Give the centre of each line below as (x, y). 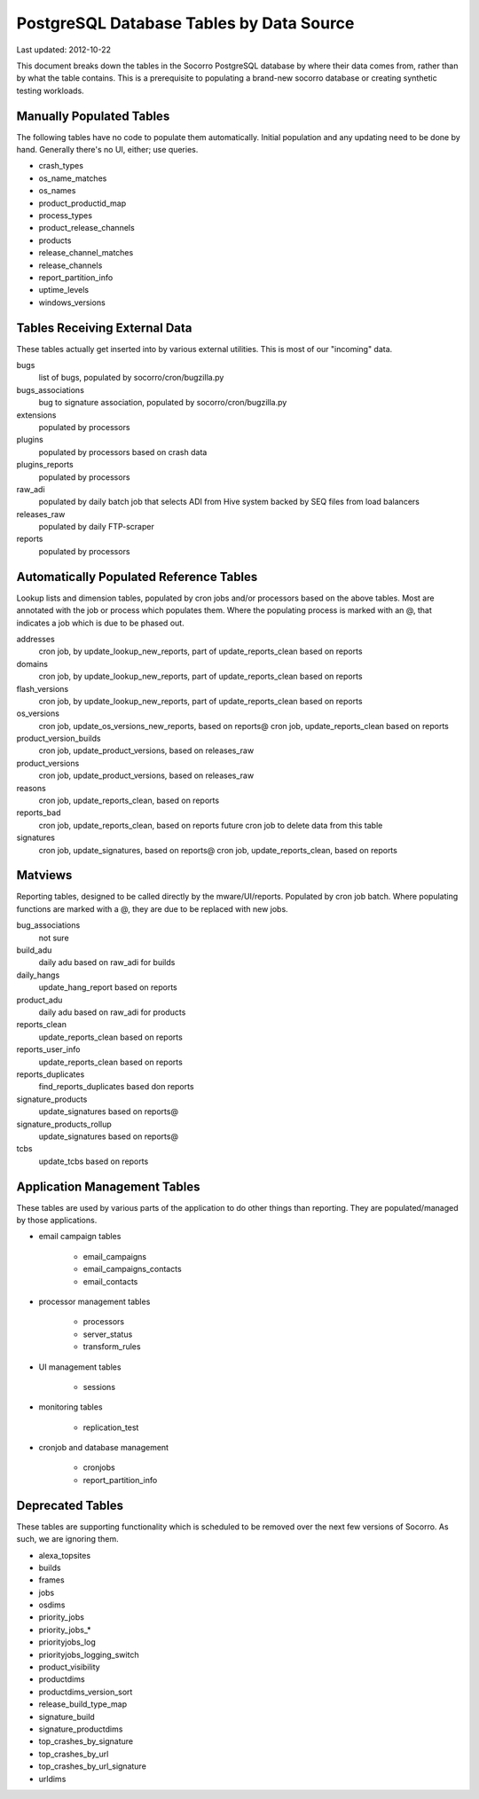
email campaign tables (80, 1237)
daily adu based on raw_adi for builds (107, 962)
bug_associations (48, 925)
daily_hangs (38, 975)
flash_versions (43, 688)
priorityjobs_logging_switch (89, 1654)
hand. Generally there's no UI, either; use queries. (107, 150)
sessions (99, 1387)
